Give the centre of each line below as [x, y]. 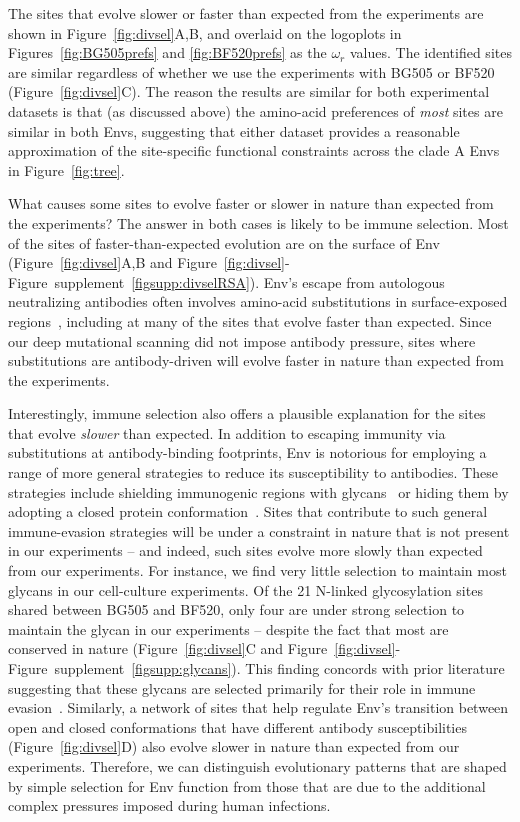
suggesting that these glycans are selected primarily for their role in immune [242, 687]
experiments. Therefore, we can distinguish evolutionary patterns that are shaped [257, 765]
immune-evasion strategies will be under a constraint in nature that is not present [259, 530]
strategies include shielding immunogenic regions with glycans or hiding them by [258, 491]
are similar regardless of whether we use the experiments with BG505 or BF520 [251, 71]
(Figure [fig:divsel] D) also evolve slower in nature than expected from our [234, 746]
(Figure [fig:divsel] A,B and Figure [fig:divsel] [146, 262]
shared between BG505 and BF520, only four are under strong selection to [236, 609]
